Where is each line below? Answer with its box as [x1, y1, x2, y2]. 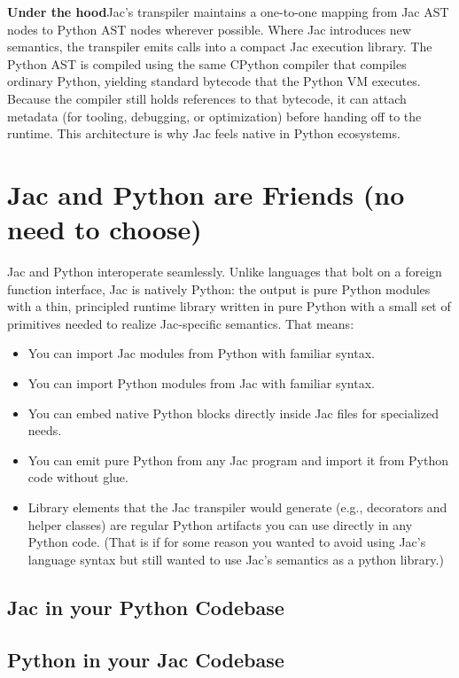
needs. [27, 421, 62, 440]
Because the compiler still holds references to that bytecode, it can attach [7, 89, 407, 107]
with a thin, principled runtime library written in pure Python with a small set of [7, 297, 451, 316]
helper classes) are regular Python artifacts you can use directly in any [27, 515, 413, 534]
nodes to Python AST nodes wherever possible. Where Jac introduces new [7, 19, 411, 38]
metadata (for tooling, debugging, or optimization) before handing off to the [7, 106, 422, 125]
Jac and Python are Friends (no [7, 175, 405, 212]
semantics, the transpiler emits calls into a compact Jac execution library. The [7, 37, 432, 56]
